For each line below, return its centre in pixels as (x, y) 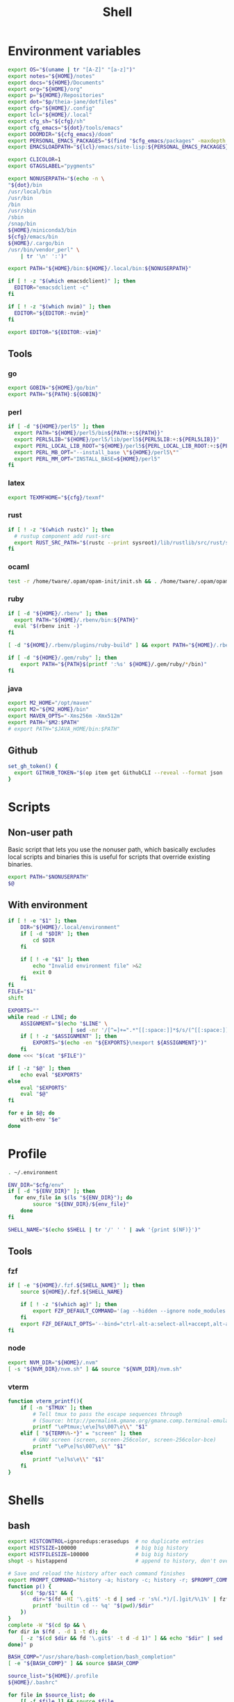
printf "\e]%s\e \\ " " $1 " (69, 1459)
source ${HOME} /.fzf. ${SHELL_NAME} (72, 1292)
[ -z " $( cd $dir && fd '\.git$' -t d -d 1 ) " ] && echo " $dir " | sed (122, 1638)
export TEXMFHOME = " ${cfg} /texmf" (56, 497)
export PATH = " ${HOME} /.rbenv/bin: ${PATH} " (76, 620)
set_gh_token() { (33, 767)
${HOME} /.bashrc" (33, 1683)
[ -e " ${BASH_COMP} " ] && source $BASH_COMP (73, 1664)
